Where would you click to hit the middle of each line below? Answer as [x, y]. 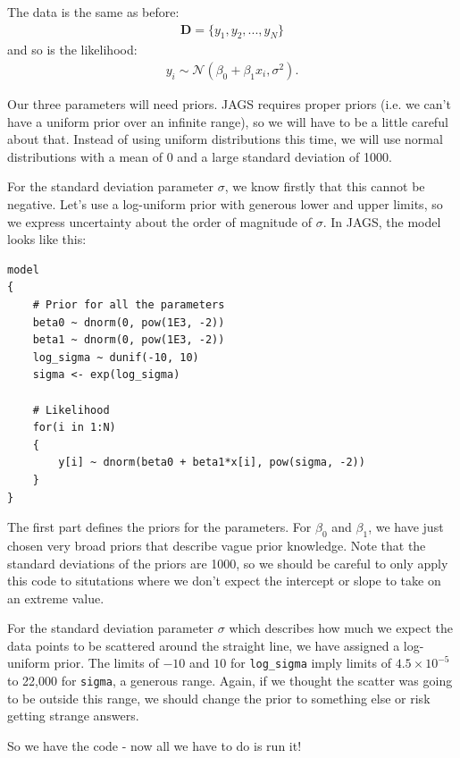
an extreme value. [56, 598]
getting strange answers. [73, 716]
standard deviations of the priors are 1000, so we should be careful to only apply [228, 563]
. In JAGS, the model [382, 221]
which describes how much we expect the [341, 628]
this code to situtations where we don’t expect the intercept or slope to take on [224, 581]
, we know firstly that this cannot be [325, 186]
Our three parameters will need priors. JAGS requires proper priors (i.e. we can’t [229, 104]
